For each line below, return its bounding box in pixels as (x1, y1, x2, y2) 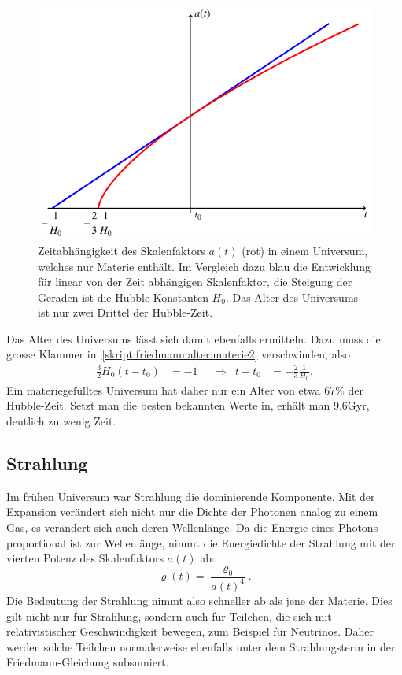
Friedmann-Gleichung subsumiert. (6, 654, 169, 670)
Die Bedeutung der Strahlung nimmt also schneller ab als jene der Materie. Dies (6, 592, 393, 608)
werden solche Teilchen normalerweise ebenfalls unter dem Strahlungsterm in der (6, 638, 396, 655)
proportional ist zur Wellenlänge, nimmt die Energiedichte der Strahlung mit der (6, 534, 396, 551)
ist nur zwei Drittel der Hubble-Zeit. (38, 304, 213, 321)
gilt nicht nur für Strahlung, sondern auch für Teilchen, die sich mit (6, 607, 332, 624)
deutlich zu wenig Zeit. (6, 413, 116, 429)
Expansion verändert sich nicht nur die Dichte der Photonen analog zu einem (6, 503, 378, 520)
